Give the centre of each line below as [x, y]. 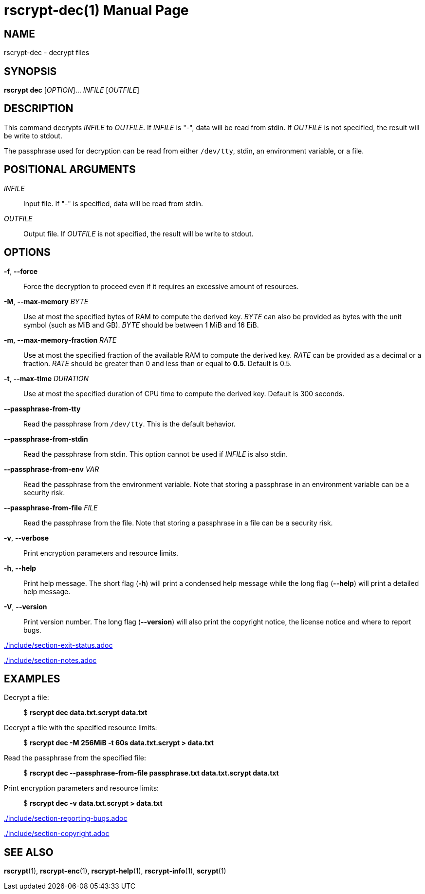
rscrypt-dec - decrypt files [47, 53]
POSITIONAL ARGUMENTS [70, 170]
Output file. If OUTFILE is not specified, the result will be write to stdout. [139, 233]
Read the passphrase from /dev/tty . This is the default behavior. [129, 424]
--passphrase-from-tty [42, 408]
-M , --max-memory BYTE [46, 301]
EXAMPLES [32, 679]
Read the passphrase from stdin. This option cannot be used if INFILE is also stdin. [156, 454]
